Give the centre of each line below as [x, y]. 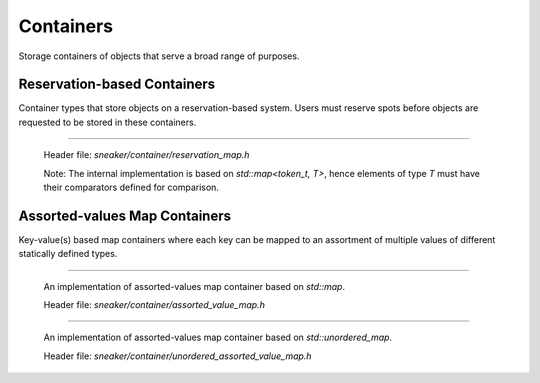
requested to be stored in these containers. [107, 122]
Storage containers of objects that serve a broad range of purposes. [159, 56]
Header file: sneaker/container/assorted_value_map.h [154, 305]
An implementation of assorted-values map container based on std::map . [194, 286]
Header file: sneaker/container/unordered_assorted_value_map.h [177, 356]
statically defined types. [68, 254]
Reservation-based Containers [117, 84]
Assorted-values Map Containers [125, 215]
